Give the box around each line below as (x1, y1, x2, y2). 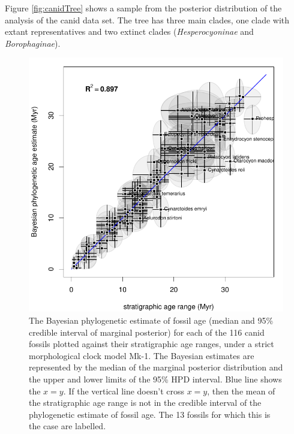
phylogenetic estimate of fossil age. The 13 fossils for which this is (29, 408, 271, 420)
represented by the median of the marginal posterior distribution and (29, 361, 283, 373)
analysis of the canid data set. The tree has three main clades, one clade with (5, 13, 290, 26)
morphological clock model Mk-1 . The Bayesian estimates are (29, 349, 254, 361)
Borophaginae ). (5, 37, 61, 49)
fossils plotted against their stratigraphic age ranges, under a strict (29, 337, 274, 350)
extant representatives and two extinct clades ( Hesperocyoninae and (5, 25, 254, 38)
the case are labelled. (29, 420, 106, 432)
